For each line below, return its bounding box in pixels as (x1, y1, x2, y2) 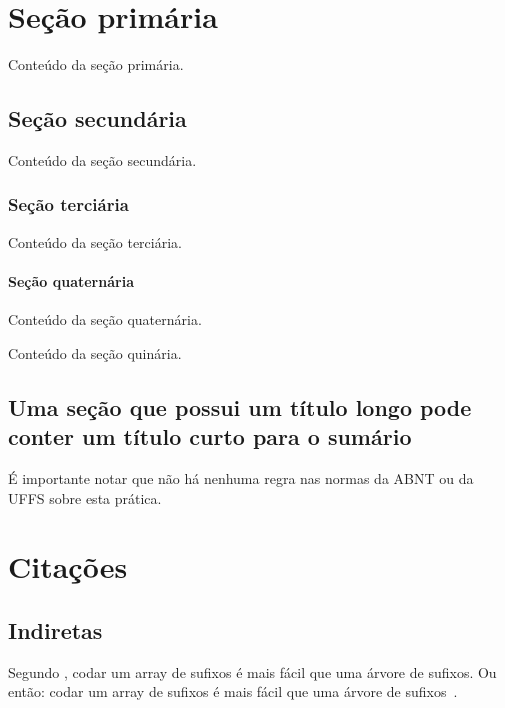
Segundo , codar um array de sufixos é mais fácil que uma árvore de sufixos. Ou (8, 661, 497, 682)
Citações (8, 546, 128, 587)
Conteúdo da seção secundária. (8, 149, 197, 170)
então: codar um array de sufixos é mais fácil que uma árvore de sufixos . (8, 681, 458, 702)
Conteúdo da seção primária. (8, 54, 184, 75)
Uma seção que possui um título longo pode (8, 391, 472, 422)
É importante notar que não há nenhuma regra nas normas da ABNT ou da (8, 467, 474, 488)
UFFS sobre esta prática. (8, 487, 162, 508)
